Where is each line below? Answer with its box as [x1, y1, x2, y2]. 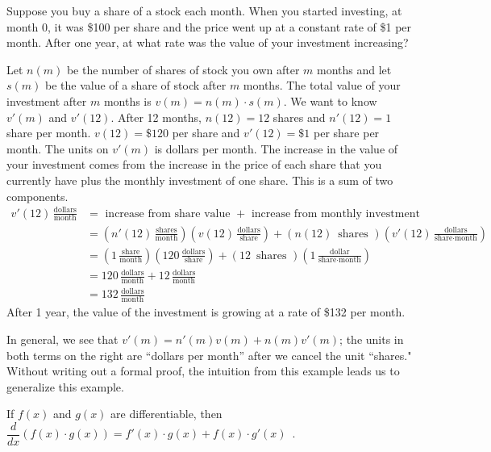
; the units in [339, 330, 404, 347]
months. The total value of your [243, 77, 401, 94]
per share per [314, 124, 380, 141]
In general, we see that [6, 330, 119, 347]
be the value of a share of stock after [45, 77, 227, 94]
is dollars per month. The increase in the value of [154, 140, 398, 157]
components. [6, 187, 69, 204]
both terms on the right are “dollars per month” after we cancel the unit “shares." [6, 346, 412, 363]
